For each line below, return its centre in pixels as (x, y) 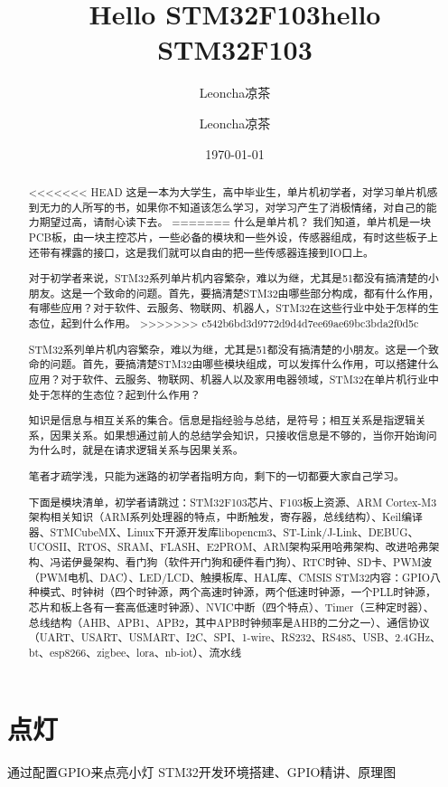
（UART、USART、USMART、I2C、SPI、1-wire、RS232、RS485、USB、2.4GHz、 (234, 637)
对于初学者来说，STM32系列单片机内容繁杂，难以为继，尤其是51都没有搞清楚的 (229, 278)
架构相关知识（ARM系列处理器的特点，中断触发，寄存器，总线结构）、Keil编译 (225, 517)
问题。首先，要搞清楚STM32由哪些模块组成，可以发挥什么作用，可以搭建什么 (244, 364)
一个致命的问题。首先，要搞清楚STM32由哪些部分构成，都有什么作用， (261, 293)
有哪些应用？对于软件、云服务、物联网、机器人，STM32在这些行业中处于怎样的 (229, 308)
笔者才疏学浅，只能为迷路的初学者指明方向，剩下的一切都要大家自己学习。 (216, 475)
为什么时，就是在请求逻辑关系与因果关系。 (136, 450)
